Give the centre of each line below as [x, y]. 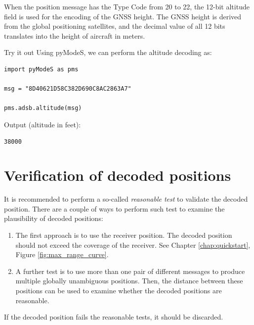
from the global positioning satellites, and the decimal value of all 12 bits [115, 26]
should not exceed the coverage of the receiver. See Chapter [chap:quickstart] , [133, 244]
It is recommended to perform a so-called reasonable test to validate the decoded [126, 199]
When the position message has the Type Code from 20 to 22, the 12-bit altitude [127, 6]
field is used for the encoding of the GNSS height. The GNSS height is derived [123, 16]
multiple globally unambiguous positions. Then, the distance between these [129, 281]
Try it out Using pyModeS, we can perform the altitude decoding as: [108, 52]
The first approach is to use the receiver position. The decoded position [124, 235]
